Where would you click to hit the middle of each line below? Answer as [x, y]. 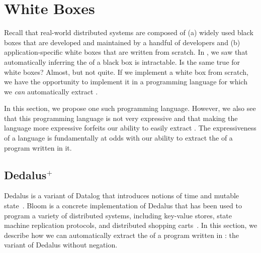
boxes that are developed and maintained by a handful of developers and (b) [122, 42]
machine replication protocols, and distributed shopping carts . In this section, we [131, 225]
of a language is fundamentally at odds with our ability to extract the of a [118, 138]
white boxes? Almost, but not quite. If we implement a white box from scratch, [126, 72]
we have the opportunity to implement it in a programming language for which [126, 82]
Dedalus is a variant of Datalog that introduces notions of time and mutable [122, 196]
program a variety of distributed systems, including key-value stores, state [118, 215]
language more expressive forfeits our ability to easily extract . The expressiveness [130, 128]
